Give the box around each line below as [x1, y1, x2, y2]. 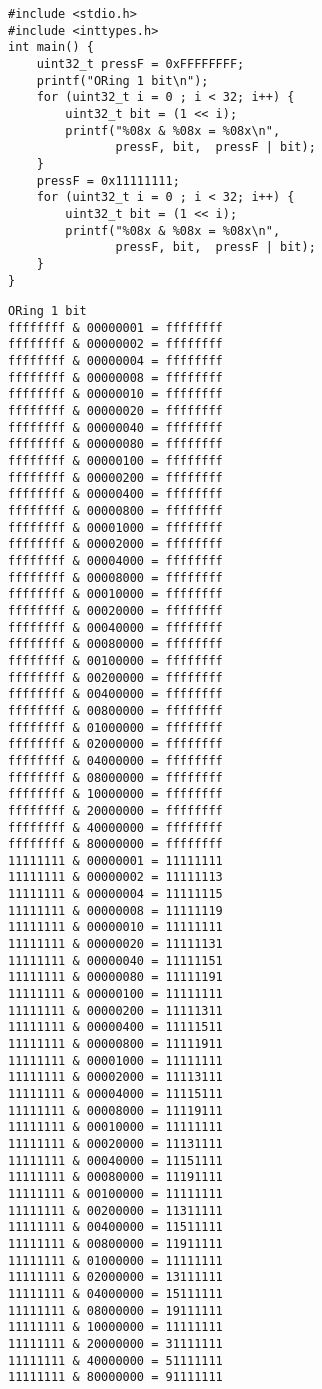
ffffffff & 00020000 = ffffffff [8, 603, 223, 618]
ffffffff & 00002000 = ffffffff [8, 537, 223, 552]
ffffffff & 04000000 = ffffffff [8, 753, 223, 768]
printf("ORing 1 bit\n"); [36, 73, 209, 88]
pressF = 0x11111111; [36, 173, 180, 188]
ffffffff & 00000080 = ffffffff [8, 437, 223, 452]
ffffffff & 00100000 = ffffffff [8, 653, 223, 668]
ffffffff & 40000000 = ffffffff [8, 820, 223, 835]
